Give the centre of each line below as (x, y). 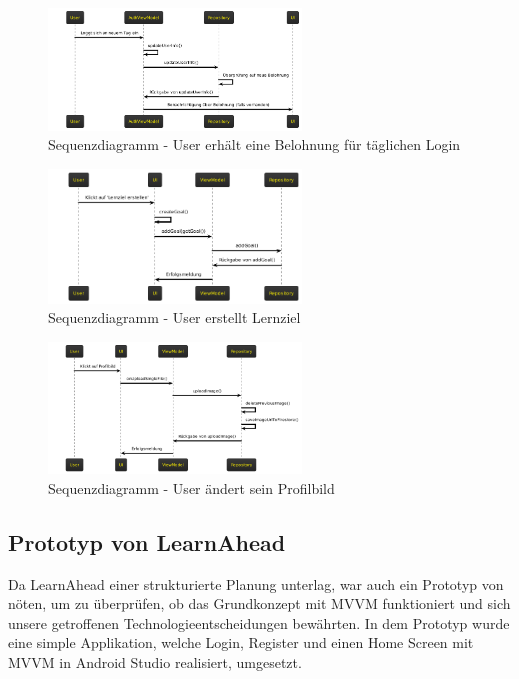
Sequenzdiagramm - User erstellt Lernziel (174, 317)
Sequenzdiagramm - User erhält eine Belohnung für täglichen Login (254, 144)
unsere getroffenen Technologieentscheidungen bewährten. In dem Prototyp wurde (259, 622)
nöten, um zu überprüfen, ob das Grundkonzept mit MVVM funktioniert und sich (259, 603)
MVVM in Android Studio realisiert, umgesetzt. (155, 661)
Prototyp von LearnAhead (147, 541)
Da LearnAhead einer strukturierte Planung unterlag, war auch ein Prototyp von (256, 583)
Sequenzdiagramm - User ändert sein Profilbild (191, 487)
